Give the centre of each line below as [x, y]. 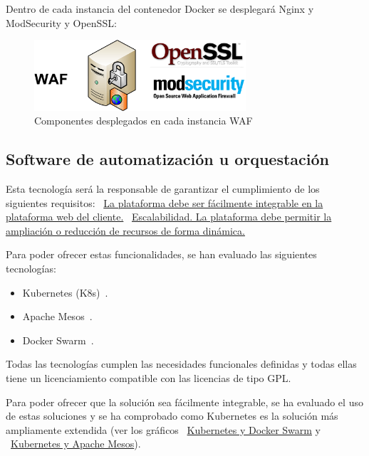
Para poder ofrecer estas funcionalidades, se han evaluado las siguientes [161, 254]
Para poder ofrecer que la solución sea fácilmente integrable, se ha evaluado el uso [184, 402]
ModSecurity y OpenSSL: [61, 22]
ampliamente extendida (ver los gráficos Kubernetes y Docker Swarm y [163, 429]
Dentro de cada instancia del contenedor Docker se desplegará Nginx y [160, 9]
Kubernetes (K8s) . [65, 292]
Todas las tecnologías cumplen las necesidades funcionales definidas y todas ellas [181, 364]
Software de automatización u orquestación [167, 159]
